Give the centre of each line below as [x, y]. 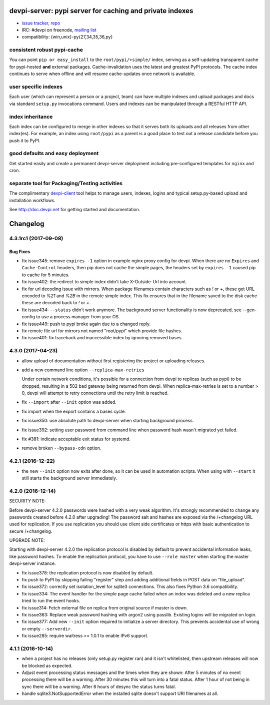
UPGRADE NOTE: [27, 540]
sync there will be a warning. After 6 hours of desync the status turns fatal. [99, 686]
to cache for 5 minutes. [45, 275]
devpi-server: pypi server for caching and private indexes [101, 11]
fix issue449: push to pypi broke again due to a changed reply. [86, 324]
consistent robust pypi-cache [46, 50]
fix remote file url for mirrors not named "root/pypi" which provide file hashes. [102, 331]
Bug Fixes [20, 251]
